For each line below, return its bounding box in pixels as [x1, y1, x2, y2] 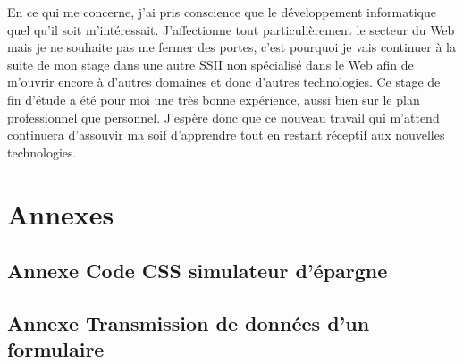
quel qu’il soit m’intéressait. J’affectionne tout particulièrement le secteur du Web [7, 20, 455, 38]
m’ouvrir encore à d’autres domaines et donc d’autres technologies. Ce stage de [7, 72, 441, 91]
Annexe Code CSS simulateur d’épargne [7, 257, 388, 284]
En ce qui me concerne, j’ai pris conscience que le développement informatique [7, 3, 436, 21]
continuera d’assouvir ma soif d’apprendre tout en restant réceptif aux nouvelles [7, 125, 445, 144]
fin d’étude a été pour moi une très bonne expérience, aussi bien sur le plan [7, 89, 420, 108]
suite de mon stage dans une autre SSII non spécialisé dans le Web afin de [7, 55, 414, 73]
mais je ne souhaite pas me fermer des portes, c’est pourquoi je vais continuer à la [7, 38, 456, 56]
